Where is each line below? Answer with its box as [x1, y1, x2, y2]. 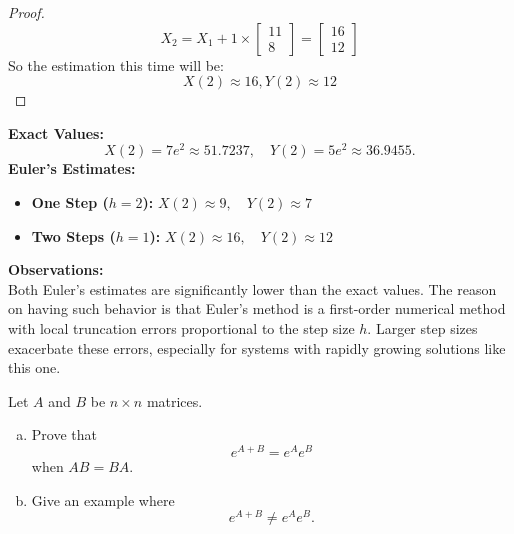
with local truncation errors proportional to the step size [8, 318, 355, 339]
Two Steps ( [31, 225, 116, 246]
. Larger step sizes [367, 318, 478, 339]
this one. [8, 357, 61, 378]
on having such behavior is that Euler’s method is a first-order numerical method [8, 298, 506, 319]
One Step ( [31, 192, 109, 213]
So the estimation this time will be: [8, 54, 224, 75]
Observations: [8, 259, 104, 280]
